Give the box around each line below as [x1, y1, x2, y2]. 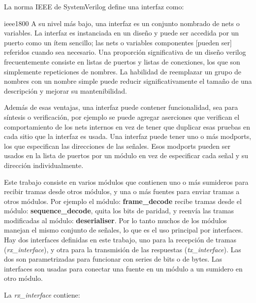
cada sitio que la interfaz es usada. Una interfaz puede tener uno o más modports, [4, 131, 252, 141]
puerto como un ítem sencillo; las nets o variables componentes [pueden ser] [4, 37, 232, 47]
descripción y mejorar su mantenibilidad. [4, 85, 127, 96]
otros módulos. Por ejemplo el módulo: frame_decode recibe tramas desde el [4, 196, 242, 206]
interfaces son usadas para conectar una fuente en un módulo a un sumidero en [4, 263, 243, 273]
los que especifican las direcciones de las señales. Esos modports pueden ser [4, 140, 230, 151]
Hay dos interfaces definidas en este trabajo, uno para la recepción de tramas [4, 235, 236, 245]
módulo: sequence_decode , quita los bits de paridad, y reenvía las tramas [4, 205, 234, 216]
